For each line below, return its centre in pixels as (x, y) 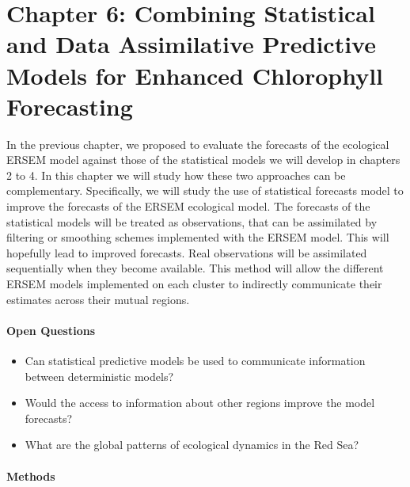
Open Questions (51, 330)
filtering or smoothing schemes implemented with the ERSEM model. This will (198, 237)
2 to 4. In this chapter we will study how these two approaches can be (176, 175)
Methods (31, 476)
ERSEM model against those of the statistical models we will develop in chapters (203, 160)
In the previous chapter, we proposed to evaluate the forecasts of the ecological (198, 144)
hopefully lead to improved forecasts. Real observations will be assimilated (187, 252)
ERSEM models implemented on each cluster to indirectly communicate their (194, 284)
